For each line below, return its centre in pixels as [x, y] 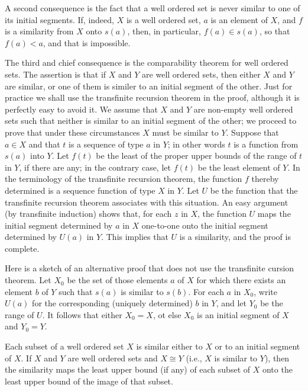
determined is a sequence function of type [80, 190]
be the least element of [239, 167]
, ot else [167, 314]
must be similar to [185, 132]
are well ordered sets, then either [201, 74]
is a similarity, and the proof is [235, 237]
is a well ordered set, [163, 19]
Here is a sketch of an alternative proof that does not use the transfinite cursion [150, 268]
